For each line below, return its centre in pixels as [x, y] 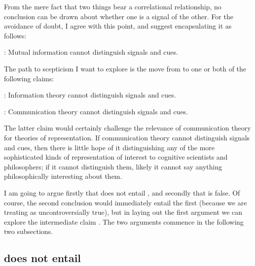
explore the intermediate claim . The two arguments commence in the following [124, 221]
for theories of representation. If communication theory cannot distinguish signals [127, 137]
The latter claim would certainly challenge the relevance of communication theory [127, 128]
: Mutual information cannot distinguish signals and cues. [91, 52]
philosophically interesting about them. [63, 176]
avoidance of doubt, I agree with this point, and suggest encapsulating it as [118, 26]
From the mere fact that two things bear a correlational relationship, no [113, 6]
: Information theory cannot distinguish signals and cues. [90, 95]
